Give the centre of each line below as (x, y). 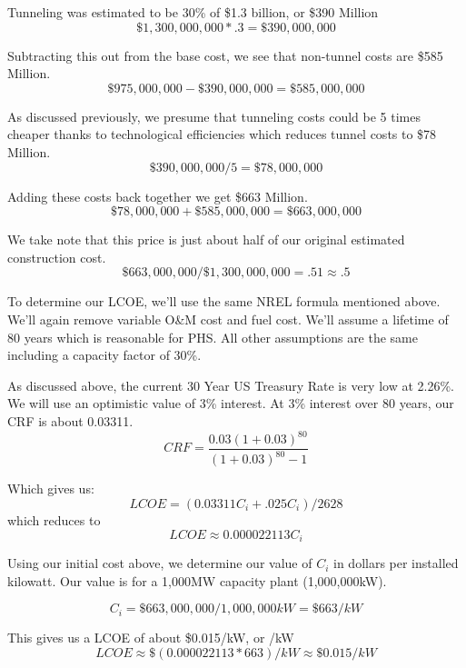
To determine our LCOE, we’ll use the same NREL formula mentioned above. (224, 301)
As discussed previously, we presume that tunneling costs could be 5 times (214, 116)
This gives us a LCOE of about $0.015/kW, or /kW (151, 638)
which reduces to (54, 520)
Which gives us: (51, 489)
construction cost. (57, 257)
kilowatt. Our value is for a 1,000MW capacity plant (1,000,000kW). (197, 580)
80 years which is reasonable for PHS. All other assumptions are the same (213, 337)
